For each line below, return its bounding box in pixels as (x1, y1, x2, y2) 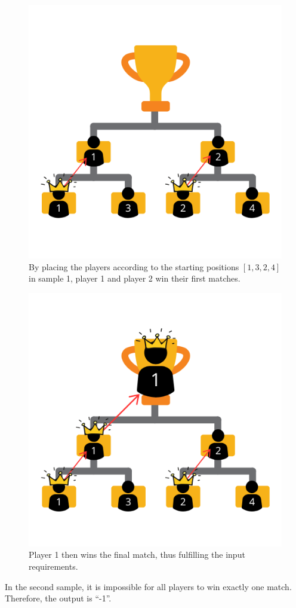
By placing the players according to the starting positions (29, 260, 239, 273)
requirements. (29, 560, 78, 572)
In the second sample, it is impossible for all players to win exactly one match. (5, 580, 292, 592)
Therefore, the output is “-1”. (5, 592, 112, 604)
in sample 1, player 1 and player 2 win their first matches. (29, 272, 240, 285)
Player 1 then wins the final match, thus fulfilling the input (29, 548, 245, 561)
